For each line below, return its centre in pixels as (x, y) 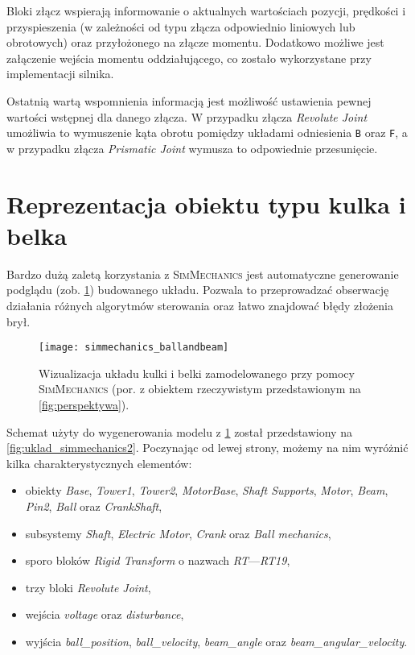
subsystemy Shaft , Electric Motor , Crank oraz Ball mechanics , (178, 533)
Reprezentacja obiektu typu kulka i (206, 203)
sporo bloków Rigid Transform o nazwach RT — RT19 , (158, 560)
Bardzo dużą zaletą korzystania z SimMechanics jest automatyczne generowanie (203, 274)
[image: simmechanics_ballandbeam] (134, 348)
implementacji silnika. (60, 74)
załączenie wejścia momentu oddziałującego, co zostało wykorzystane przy (189, 58)
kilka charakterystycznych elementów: (99, 463)
